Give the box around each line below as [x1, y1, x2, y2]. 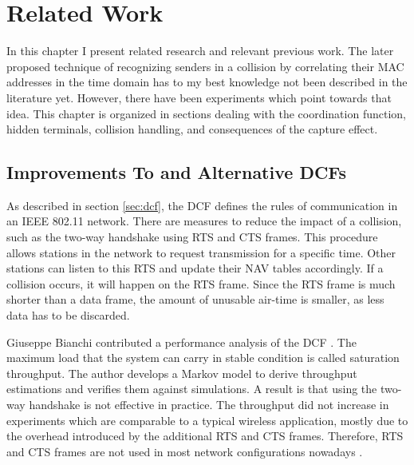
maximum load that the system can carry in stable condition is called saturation [6, 349, 400, 366]
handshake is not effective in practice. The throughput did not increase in [29, 396, 389, 413]
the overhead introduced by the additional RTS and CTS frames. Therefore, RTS [6, 427, 404, 444]
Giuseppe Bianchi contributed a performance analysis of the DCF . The [6, 333, 357, 350]
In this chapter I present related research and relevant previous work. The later [6, 42, 394, 59]
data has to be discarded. [6, 307, 130, 324]
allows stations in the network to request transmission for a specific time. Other [6, 244, 396, 260]
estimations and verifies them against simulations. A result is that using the [6, 380, 377, 397]
